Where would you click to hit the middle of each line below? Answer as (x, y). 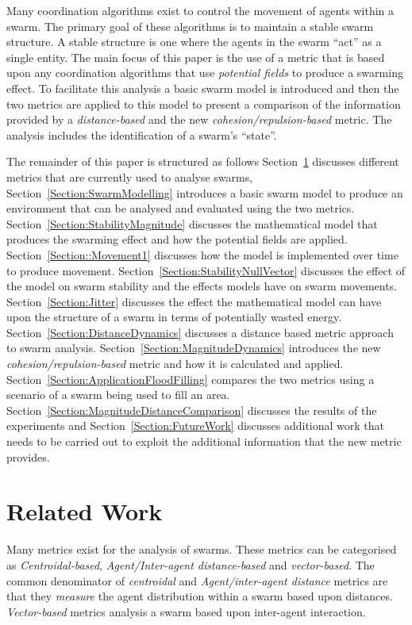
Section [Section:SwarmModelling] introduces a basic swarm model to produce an (205, 192)
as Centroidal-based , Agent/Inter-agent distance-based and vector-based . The (191, 564)
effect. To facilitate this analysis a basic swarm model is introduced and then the (203, 88)
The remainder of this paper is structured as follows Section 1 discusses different (203, 161)
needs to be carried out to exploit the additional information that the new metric (204, 441)
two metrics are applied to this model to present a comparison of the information (204, 104)
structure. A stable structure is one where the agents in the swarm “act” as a (194, 42)
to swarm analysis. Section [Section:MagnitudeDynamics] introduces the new (194, 348)
